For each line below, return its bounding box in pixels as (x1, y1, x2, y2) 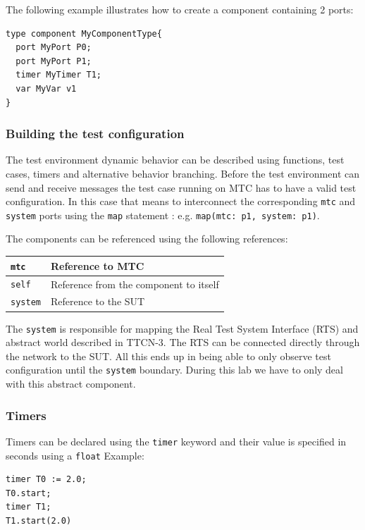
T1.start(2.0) (6, 515, 72, 526)
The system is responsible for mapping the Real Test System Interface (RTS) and (6, 321, 359, 335)
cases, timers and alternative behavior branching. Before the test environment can (6, 166, 359, 180)
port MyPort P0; (16, 42, 92, 53)
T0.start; (6, 488, 51, 498)
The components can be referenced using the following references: (6, 231, 288, 246)
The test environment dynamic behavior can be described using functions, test (6, 152, 345, 167)
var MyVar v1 (16, 83, 77, 94)
